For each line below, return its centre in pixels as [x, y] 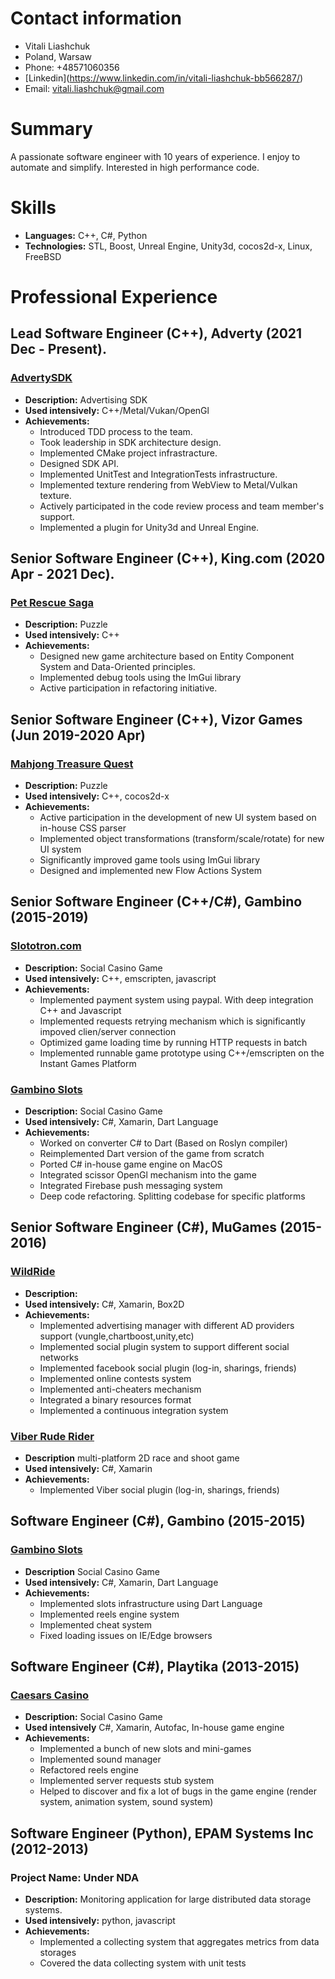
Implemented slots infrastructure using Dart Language [151, 1603]
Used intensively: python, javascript [100, 1921]
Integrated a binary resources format [115, 1399]
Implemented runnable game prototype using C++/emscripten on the [182, 1053]
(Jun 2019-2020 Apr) [78, 735]
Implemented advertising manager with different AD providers [167, 1325]
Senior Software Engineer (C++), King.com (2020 [168, 558]
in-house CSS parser [83, 828]
